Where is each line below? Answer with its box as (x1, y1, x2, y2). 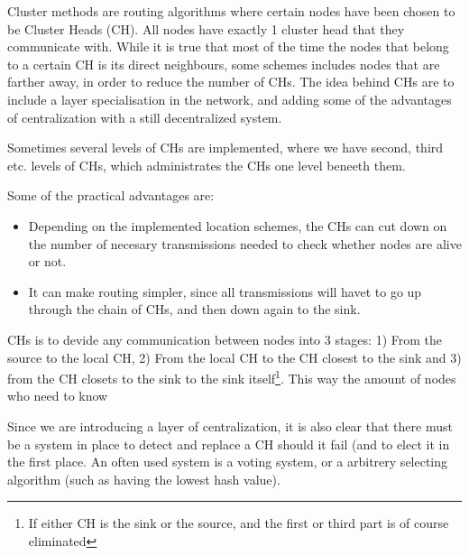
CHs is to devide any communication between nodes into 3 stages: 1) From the (7, 329, 443, 348)
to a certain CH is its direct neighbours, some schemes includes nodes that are (7, 54, 440, 73)
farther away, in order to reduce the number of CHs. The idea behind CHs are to (7, 72, 455, 91)
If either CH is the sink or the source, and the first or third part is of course (28, 513, 449, 532)
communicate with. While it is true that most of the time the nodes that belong (7, 37, 449, 56)
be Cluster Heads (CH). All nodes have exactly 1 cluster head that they (7, 19, 405, 38)
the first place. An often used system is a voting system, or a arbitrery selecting (7, 452, 448, 471)
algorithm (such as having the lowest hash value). (7, 469, 280, 488)
